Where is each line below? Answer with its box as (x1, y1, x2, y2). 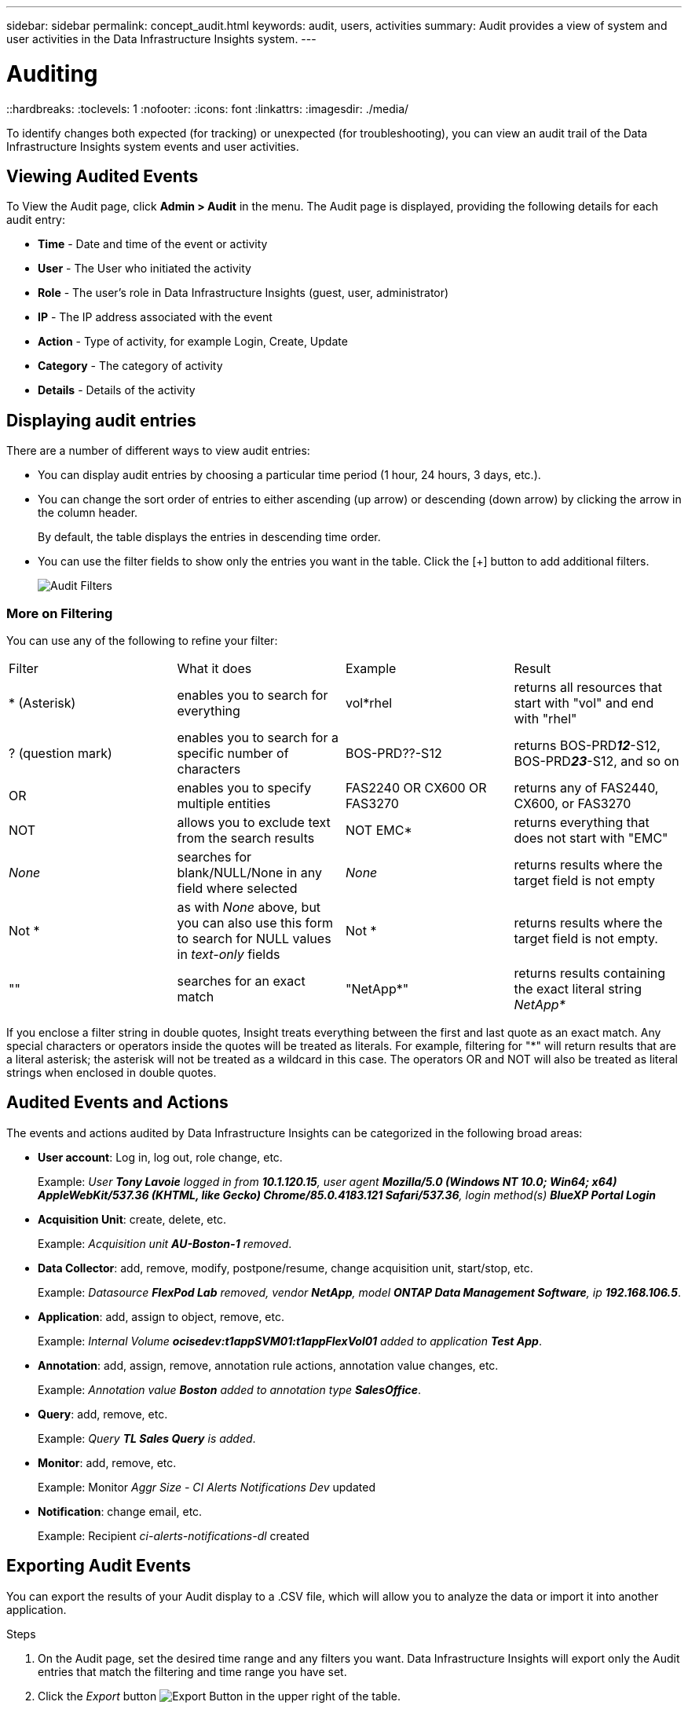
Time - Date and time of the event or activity (38, 237, 268, 251)
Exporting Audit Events (6, 1556, 191, 1576)
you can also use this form (177, 914, 333, 931)
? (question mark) (9, 745, 112, 761)
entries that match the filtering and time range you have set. (38, 1664, 347, 1678)
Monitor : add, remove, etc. (38, 1455, 177, 1469)
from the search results (177, 829, 315, 846)
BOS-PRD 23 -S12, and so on (514, 752, 679, 769)
